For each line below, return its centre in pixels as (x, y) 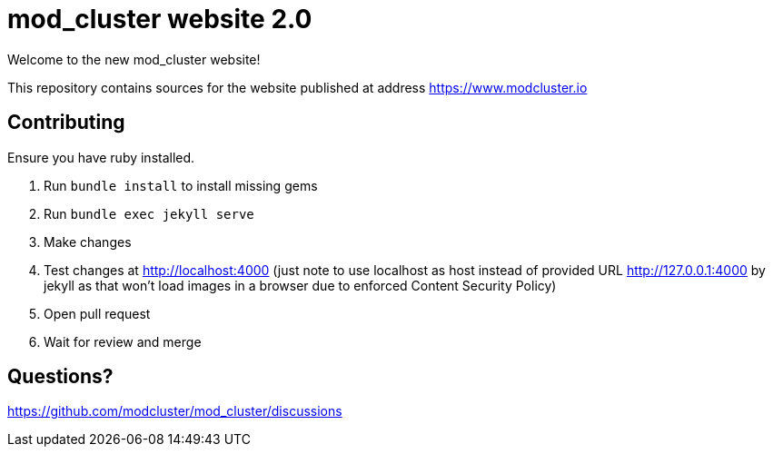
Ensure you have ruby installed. (101, 157)
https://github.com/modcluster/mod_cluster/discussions (175, 411)
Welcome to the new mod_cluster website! (134, 59)
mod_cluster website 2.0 (160, 19)
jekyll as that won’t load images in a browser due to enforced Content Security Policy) (300, 285)
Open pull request (97, 313)
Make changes (88, 242)
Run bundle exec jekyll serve (149, 213)
